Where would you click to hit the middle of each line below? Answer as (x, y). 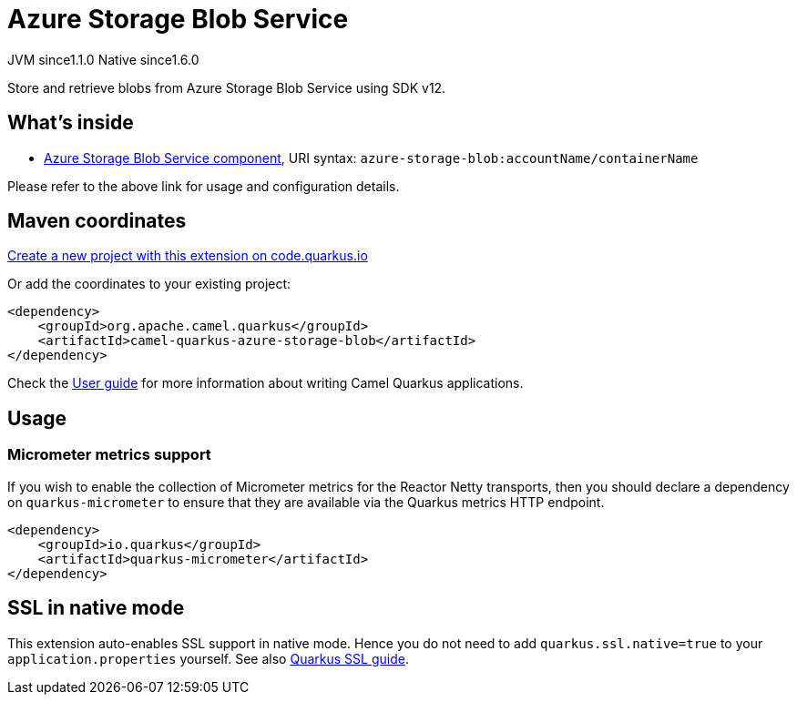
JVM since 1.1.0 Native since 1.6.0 (103, 59)
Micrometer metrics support (109, 455)
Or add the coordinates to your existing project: (149, 284)
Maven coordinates (97, 221)
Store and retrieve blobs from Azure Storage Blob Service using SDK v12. (227, 87)
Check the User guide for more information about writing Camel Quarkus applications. (266, 383)
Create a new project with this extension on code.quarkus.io (188, 256)
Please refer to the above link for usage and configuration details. (204, 186)
